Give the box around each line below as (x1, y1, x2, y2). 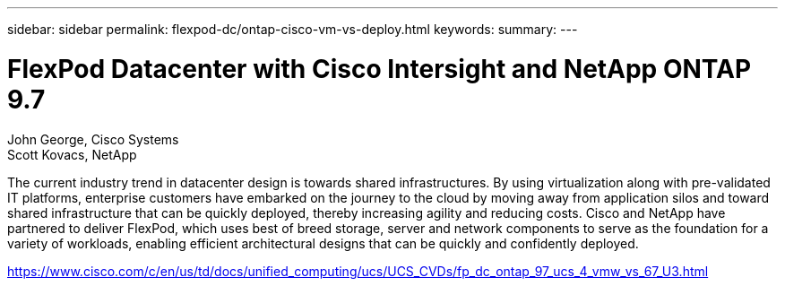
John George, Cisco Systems (7, 131, 179, 147)
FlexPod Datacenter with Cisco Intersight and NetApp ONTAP (7, 53, 752, 84)
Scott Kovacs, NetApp (7, 146, 137, 162)
